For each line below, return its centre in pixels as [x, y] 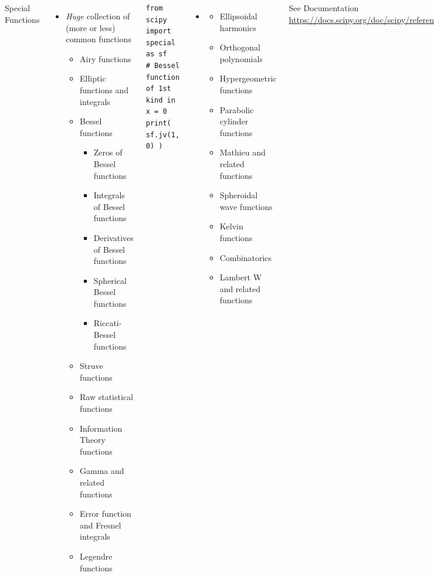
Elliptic [93, 78]
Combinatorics [246, 257]
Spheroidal [239, 195]
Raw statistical [106, 397]
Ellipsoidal [238, 16]
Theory [93, 440]
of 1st [158, 89]
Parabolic [237, 109]
